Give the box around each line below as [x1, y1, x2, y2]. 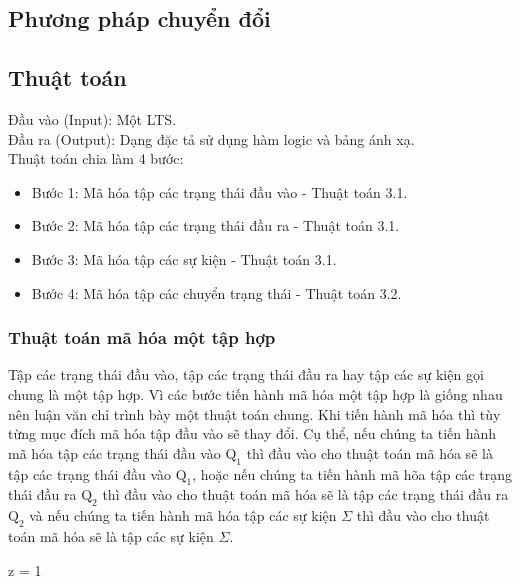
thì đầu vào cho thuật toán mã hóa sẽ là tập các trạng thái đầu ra [102, 484, 509, 505]
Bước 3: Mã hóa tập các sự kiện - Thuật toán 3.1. [31, 248, 337, 269]
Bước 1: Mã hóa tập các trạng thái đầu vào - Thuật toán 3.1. [31, 181, 408, 202]
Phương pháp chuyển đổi [8, 3, 271, 34]
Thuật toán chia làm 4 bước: [8, 148, 184, 169]
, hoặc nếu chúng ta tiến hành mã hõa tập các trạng [192, 463, 512, 484]
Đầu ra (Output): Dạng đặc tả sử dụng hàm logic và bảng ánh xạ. [8, 128, 415, 149]
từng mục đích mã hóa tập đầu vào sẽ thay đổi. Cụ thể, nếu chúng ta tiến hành [8, 423, 497, 444]
